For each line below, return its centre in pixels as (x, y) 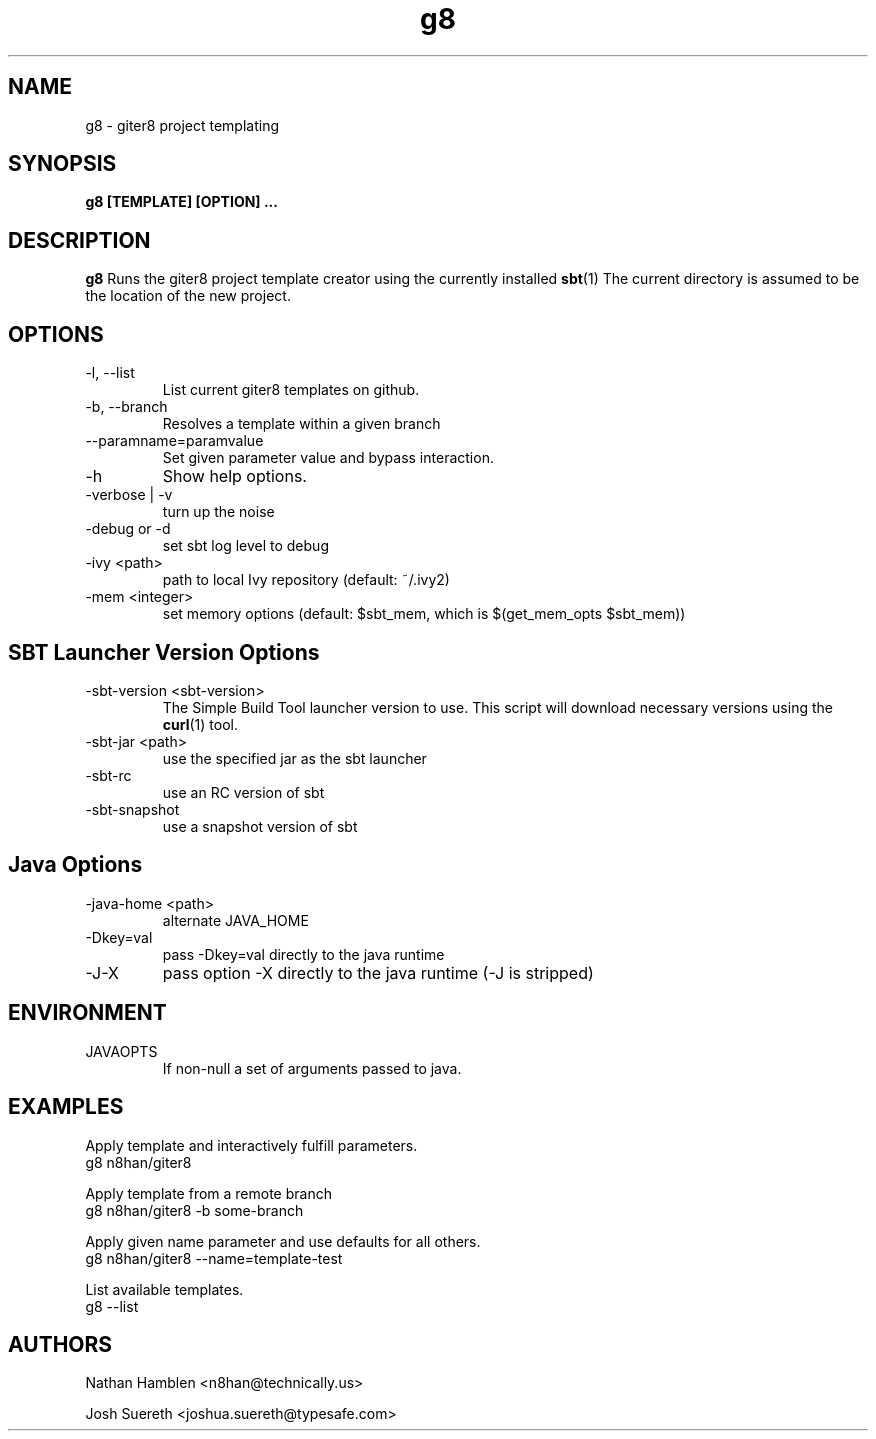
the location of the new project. (188, 296)
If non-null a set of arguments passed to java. (312, 1068)
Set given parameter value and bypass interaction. (328, 458)
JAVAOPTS (121, 1051)
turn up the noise (218, 512)
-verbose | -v (129, 495)
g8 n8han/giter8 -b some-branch (194, 1210)
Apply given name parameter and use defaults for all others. (283, 1241)
